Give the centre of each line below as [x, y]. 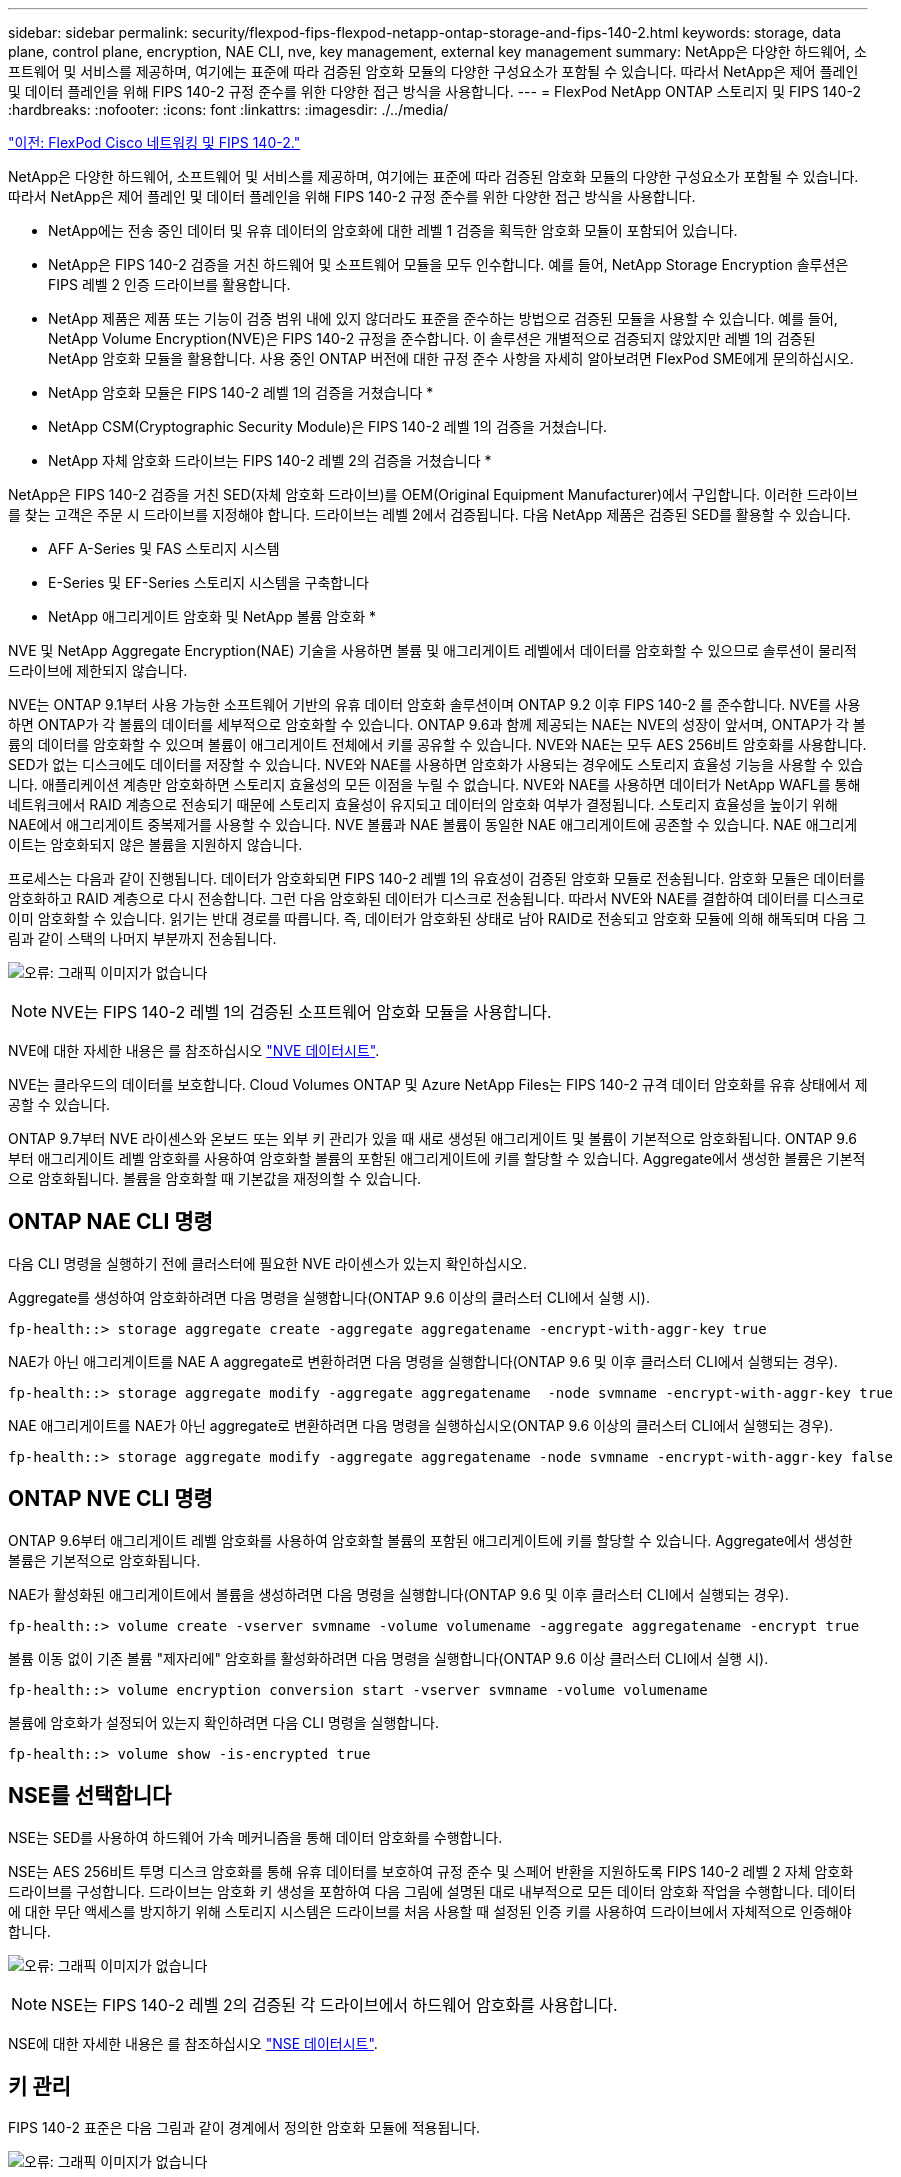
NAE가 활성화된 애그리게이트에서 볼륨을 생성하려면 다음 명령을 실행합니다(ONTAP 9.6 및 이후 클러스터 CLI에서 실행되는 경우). [398, 1594]
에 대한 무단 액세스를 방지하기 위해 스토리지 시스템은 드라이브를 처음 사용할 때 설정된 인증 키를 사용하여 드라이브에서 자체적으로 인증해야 [430, 1911]
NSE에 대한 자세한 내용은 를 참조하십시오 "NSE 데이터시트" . [193, 2043]
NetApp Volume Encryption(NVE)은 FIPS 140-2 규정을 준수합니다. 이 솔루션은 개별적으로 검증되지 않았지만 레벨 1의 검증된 [432, 338]
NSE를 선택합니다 [90, 1796]
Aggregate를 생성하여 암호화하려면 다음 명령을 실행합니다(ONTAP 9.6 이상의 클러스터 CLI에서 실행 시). [329, 1297]
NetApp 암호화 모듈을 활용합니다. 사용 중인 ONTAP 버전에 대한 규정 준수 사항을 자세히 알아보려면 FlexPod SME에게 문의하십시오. [451, 358]
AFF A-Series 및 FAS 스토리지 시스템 [164, 548]
